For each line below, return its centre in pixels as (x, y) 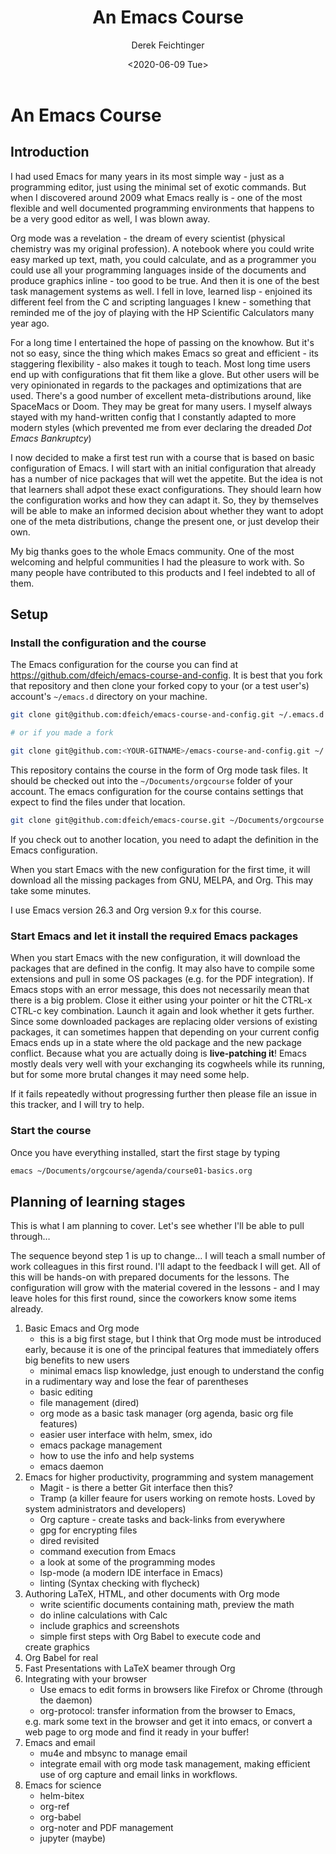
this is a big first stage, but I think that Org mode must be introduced (180, 1339)
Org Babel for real (61, 1658)
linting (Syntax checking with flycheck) (120, 1583)
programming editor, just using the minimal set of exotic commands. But (158, 187)
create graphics (57, 1647)
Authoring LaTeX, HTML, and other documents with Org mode (152, 1594)
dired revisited (69, 1541)
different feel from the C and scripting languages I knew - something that (161, 302)
